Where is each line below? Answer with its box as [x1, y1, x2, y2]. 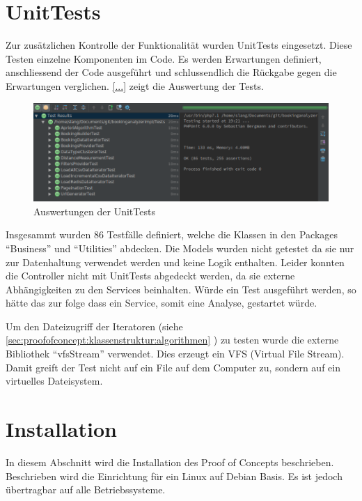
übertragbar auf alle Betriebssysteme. [6, 482, 166, 497]
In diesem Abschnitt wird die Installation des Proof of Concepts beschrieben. [6, 454, 334, 469]
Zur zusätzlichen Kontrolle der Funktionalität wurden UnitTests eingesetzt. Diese [6, 38, 352, 52]
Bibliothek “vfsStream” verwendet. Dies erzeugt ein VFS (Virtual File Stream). [6, 346, 345, 361]
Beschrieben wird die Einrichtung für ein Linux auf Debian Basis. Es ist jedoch [6, 468, 343, 483]
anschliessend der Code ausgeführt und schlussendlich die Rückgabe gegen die [6, 65, 337, 79]
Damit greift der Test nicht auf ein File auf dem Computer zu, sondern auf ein [6, 360, 340, 374]
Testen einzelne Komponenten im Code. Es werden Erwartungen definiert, [6, 51, 322, 65]
